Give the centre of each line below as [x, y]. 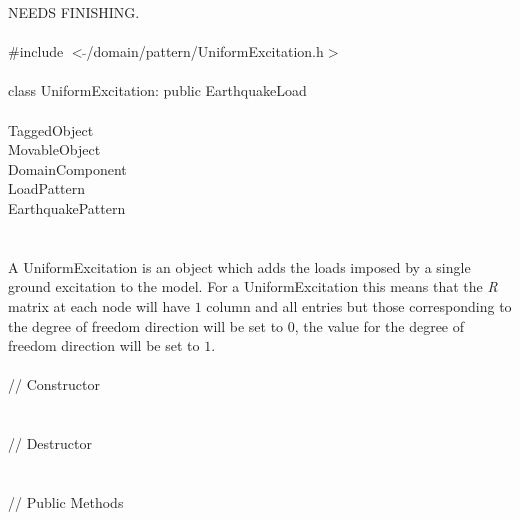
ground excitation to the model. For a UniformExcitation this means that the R [253, 286]
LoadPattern [47, 188]
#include [36, 51]
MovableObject [54, 149]
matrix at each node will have [99, 305]
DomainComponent [67, 168]
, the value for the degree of [379, 325]
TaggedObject [51, 129]
